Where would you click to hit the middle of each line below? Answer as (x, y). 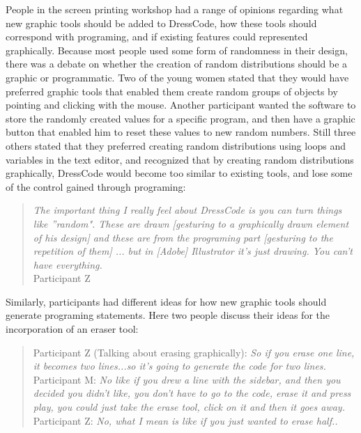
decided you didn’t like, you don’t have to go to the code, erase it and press (192, 393)
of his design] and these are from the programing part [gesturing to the (183, 237)
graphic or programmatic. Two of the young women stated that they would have (177, 77)
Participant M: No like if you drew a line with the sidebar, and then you (187, 379)
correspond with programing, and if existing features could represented (157, 37)
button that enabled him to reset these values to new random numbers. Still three (181, 132)
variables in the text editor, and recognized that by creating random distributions (180, 159)
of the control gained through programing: (96, 186)
